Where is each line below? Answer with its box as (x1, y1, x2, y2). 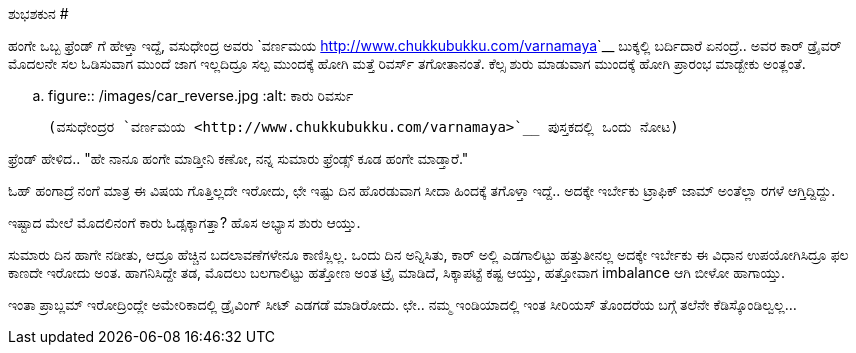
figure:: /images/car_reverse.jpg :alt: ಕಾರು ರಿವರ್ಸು (48, 87, 354, 104)
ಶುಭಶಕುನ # (8, 5, 69, 22)
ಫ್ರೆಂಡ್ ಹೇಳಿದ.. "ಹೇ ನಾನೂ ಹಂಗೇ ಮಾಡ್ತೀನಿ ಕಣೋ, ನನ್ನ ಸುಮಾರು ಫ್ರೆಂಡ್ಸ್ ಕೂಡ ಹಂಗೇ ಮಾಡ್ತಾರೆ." (8, 150, 469, 167)
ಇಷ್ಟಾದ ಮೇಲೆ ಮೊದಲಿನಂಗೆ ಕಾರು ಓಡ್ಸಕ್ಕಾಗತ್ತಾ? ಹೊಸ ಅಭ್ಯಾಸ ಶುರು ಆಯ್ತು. (8, 214, 361, 231)
